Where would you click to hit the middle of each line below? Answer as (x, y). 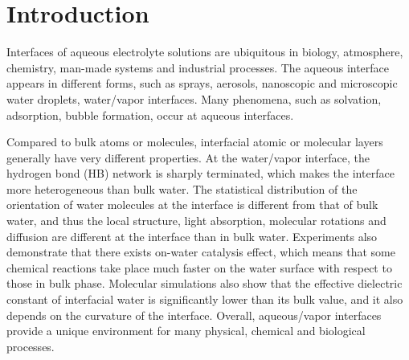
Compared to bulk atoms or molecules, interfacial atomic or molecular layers (195, 142)
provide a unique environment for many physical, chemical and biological (186, 331)
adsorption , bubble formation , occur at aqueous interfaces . (150, 115)
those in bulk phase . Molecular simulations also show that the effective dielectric (204, 283)
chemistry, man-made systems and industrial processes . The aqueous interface (198, 67)
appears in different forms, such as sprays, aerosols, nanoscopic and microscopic (202, 83)
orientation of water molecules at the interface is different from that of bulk (192, 205)
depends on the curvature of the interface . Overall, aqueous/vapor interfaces (194, 315)
